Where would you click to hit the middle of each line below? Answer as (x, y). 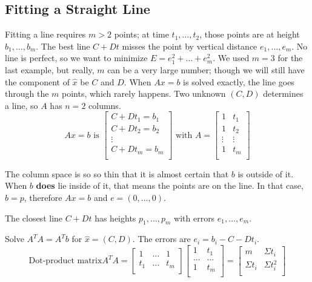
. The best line (63, 46)
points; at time (141, 34)
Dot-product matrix (65, 261)
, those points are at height (250, 34)
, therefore (43, 198)
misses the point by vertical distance (190, 46)
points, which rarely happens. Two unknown (144, 93)
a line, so (22, 105)
